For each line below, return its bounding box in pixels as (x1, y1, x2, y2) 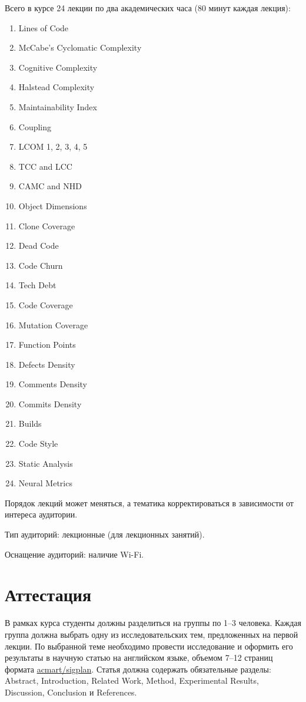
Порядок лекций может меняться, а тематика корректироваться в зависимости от (5, 496, 294, 509)
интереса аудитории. (5, 508, 78, 520)
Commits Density (18, 397, 82, 410)
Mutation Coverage (18, 318, 88, 331)
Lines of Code (18, 21, 69, 34)
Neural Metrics (18, 477, 72, 489)
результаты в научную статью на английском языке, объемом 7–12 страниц (5, 651, 273, 664)
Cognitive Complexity (18, 61, 98, 73)
